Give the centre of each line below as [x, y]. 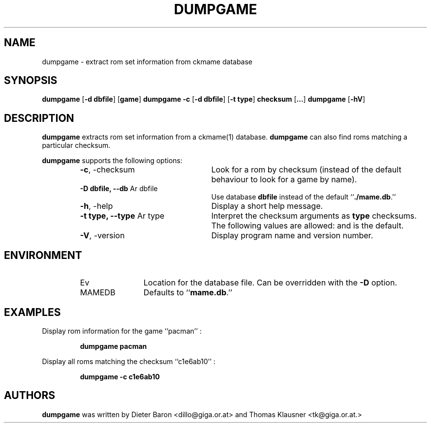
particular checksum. [76, 145]
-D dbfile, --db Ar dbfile [119, 189]
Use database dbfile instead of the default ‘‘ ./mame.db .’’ [304, 197]
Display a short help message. [267, 206]
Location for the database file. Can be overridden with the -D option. [270, 283]
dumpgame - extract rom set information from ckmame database [147, 61]
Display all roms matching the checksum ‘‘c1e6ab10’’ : [129, 361]
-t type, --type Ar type [122, 216]
